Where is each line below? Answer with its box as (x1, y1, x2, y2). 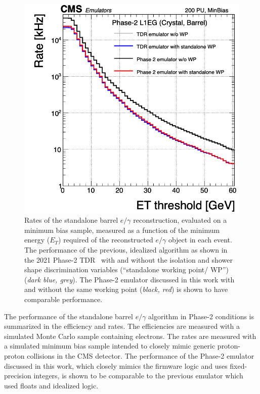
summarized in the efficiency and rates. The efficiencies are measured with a (4, 321, 240, 331)
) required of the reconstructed (58, 234, 153, 245)
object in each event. (168, 234, 232, 245)
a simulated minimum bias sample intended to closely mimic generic (4, 340, 215, 351)
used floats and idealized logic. (4, 380, 99, 390)
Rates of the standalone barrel (24, 215, 118, 225)
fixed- (230, 360, 247, 371)
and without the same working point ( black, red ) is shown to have (24, 284, 228, 294)
